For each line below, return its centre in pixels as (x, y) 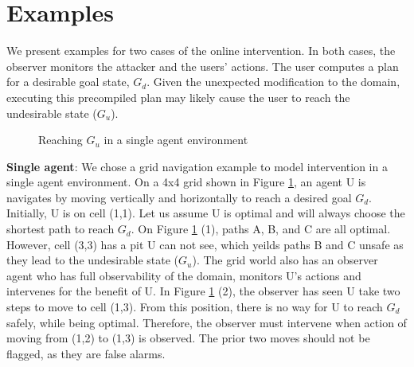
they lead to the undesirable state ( (93, 260)
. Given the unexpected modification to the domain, (273, 82)
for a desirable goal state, (68, 82)
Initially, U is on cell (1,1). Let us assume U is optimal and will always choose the (206, 213)
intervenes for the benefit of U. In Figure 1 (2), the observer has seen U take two (203, 291)
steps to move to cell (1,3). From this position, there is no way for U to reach (195, 307)
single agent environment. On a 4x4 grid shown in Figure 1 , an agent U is (186, 182)
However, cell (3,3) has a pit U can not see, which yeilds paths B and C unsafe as (205, 244)
